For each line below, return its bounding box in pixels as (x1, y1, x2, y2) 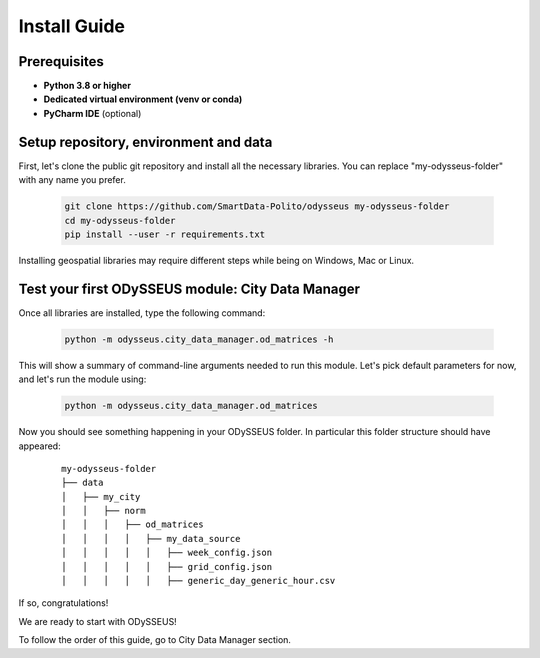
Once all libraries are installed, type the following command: (18, 306, 266, 319)
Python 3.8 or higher (43, 80, 132, 92)
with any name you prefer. (18, 174, 127, 186)
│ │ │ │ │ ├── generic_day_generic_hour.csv (61, 575, 336, 587)
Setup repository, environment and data (18, 133, 273, 150)
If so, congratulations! (18, 597, 109, 609)
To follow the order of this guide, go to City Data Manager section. (18, 634, 292, 646)
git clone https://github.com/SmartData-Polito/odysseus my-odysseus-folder (64, 201, 450, 212)
